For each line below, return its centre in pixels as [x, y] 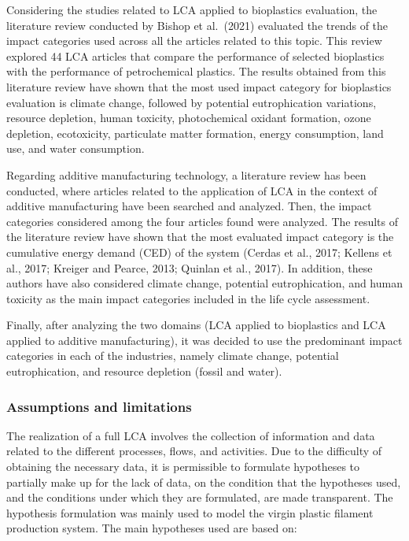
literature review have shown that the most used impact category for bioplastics [199, 86]
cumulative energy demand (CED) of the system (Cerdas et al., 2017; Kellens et [199, 252]
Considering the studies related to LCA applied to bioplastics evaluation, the [192, 9]
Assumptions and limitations [99, 406]
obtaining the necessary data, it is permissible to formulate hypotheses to [183, 467]
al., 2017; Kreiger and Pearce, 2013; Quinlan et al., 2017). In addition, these [190, 267]
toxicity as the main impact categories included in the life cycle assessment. [188, 298]
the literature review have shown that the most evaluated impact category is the [200, 237]
